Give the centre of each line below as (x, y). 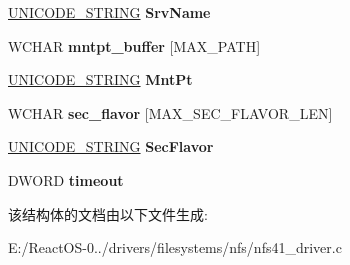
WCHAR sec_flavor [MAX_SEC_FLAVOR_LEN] (170, 112)
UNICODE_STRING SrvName (109, 12)
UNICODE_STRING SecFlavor (111, 146)
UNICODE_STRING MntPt (100, 79)
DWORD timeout (66, 179)
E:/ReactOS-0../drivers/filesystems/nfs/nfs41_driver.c (175, 247)
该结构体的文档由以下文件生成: (108, 213)
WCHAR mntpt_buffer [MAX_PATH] (134, 45)
